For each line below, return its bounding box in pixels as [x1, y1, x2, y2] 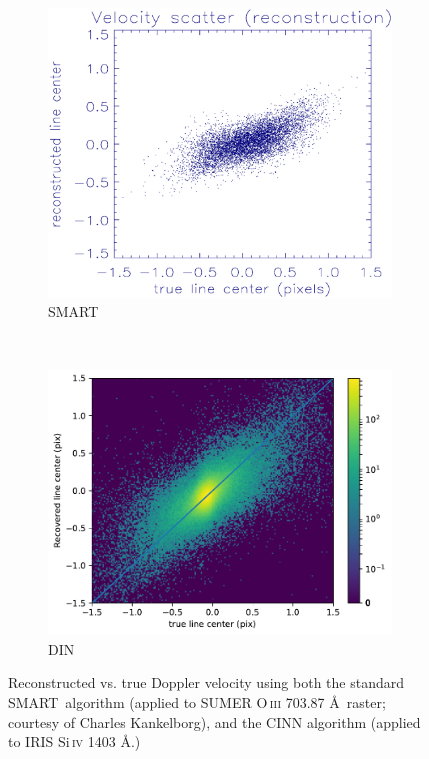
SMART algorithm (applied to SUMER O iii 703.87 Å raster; [8, 691, 386, 712]
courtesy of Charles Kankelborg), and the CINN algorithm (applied [8, 711, 421, 732]
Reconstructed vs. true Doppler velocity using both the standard [8, 672, 404, 693]
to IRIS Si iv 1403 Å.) [8, 731, 141, 752]
